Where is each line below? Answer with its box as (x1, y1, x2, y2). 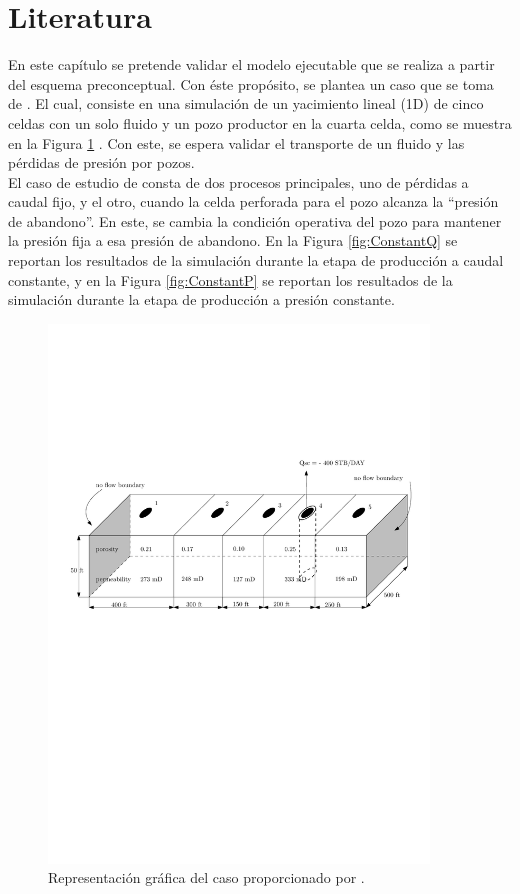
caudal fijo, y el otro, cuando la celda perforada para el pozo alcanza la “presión (8, 191, 499, 212)
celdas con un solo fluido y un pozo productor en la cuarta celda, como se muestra (8, 112, 512, 133)
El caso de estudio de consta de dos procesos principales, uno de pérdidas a (8, 171, 469, 192)
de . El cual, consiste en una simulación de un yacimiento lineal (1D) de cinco (8, 93, 484, 114)
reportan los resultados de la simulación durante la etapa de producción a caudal (8, 250, 504, 271)
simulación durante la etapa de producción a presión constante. (8, 289, 395, 310)
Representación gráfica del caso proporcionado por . (48, 867, 365, 888)
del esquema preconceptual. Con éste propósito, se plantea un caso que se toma (8, 73, 494, 94)
